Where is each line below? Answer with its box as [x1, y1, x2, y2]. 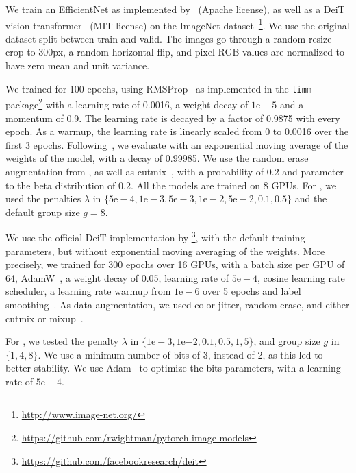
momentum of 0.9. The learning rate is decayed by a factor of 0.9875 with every [5, 110, 340, 125]
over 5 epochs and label [203, 284, 301, 298]
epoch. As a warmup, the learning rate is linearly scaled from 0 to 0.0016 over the [5, 124, 348, 138]
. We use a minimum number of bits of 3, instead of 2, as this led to [38, 347, 323, 361]
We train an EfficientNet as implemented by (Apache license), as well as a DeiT [5, 2, 345, 16]
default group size [5, 204, 80, 219]
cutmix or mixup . [5, 311, 84, 325]
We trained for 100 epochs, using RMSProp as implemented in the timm [5, 81, 312, 95]
